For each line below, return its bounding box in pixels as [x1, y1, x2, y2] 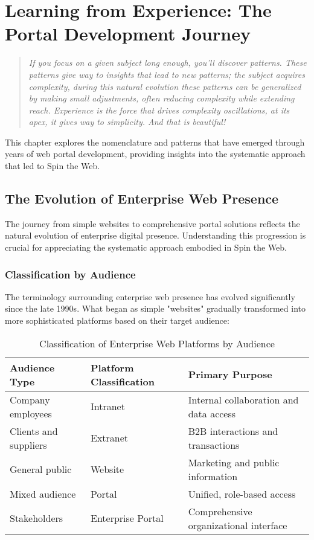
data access [188, 406, 236, 420]
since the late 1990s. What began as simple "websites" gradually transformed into [5, 302, 306, 315]
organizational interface [188, 518, 287, 532]
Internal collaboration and [188, 392, 299, 407]
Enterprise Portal [91, 511, 164, 526]
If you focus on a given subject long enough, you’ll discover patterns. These [28, 56, 307, 69]
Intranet [91, 399, 125, 414]
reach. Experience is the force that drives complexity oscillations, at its [28, 103, 290, 116]
